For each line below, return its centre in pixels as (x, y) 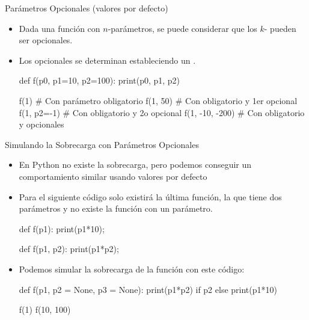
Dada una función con (60, 28)
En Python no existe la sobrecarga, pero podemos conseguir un (135, 165)
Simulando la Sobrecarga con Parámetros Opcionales (102, 144)
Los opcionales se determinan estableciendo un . (107, 60)
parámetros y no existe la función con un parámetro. (116, 208)
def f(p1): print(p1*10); (62, 228)
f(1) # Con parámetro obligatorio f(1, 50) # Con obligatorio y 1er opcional (158, 100)
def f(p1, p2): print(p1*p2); (69, 249)
